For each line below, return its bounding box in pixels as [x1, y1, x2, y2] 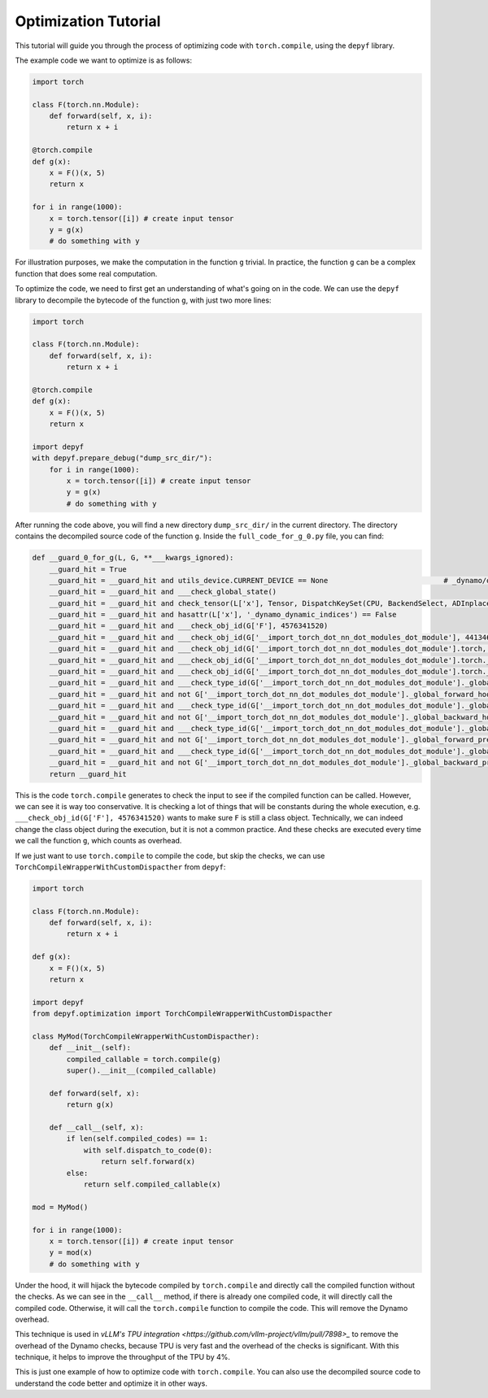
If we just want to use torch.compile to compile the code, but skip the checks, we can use [15, 851, 325, 860]
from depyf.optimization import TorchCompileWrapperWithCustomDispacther [32, 1009, 333, 1018]
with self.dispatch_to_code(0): [83, 1145, 213, 1155]
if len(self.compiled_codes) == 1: [66, 1135, 209, 1143]
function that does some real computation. [15, 268, 158, 278]
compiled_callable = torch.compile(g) [66, 1054, 221, 1064]
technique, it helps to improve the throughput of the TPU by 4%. [15, 1352, 231, 1362]
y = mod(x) [49, 1248, 93, 1257]
